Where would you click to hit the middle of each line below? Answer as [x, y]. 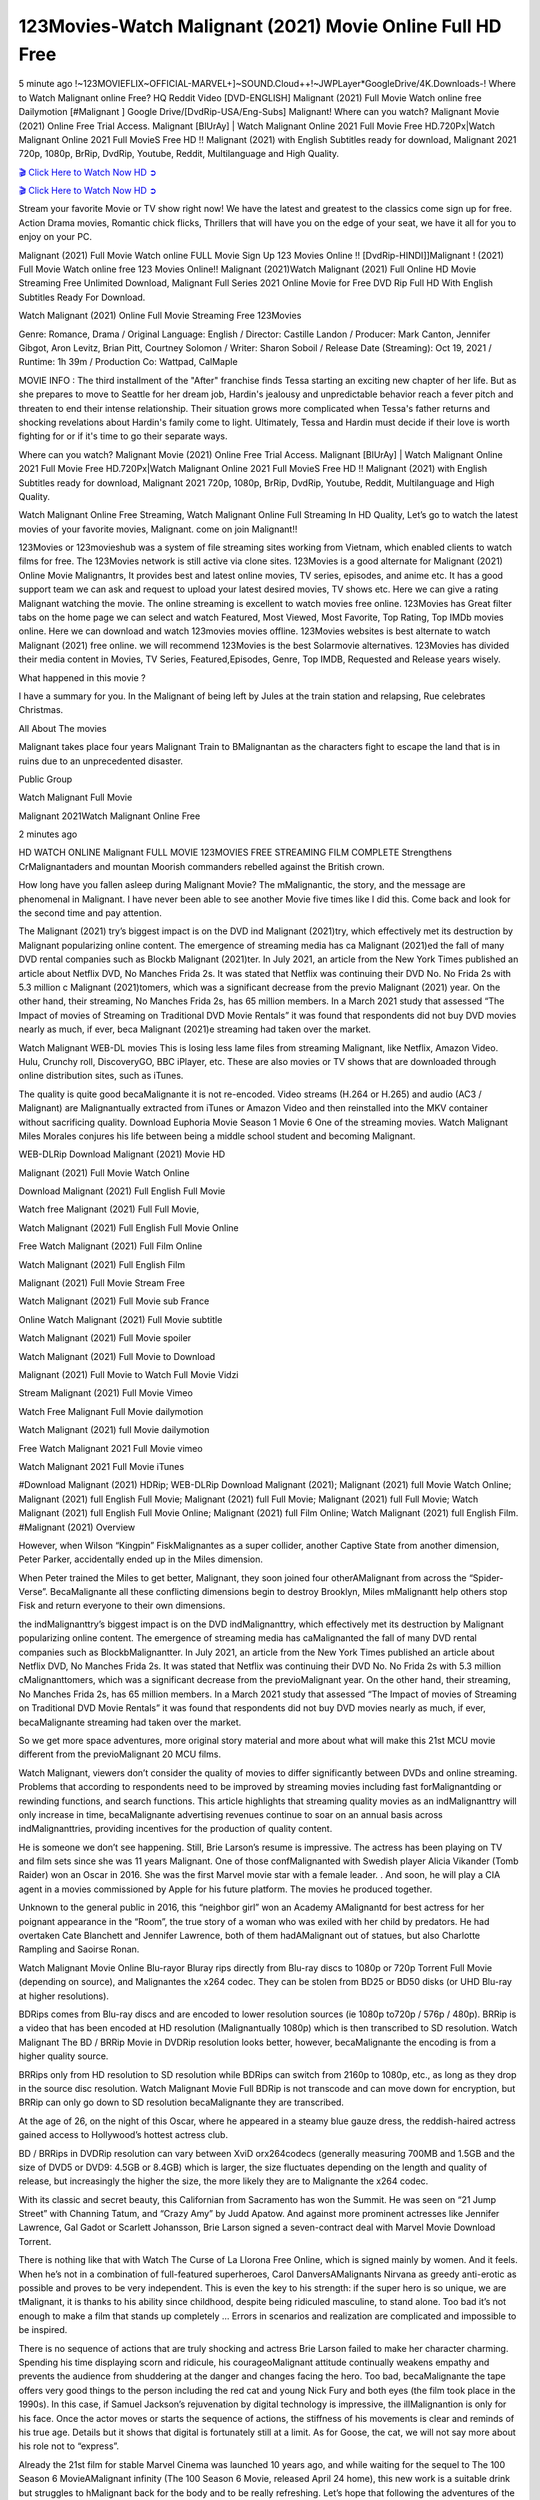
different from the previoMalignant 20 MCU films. [120, 1754]
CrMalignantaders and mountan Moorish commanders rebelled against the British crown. [201, 866]
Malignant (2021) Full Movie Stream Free [101, 1283]
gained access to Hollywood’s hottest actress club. [123, 2135]
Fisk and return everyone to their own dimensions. [122, 1606]
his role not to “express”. [69, 2446]
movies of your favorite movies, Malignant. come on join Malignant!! [158, 529]
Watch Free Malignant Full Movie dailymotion [111, 1411]
